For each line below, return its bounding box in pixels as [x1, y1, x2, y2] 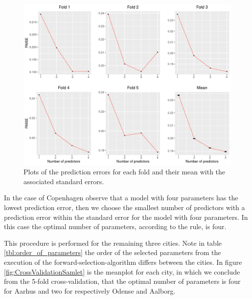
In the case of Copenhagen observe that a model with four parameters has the [4, 192, 238, 203]
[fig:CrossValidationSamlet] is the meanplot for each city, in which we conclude [4, 266, 240, 277]
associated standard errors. [23, 176, 104, 186]
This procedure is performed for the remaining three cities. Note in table [4, 237, 222, 248]
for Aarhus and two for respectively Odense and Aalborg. [4, 285, 176, 296]
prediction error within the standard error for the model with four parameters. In [4, 212, 248, 222]
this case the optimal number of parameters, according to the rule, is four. [4, 221, 227, 232]
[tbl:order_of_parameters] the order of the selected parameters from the [4, 247, 221, 257]
